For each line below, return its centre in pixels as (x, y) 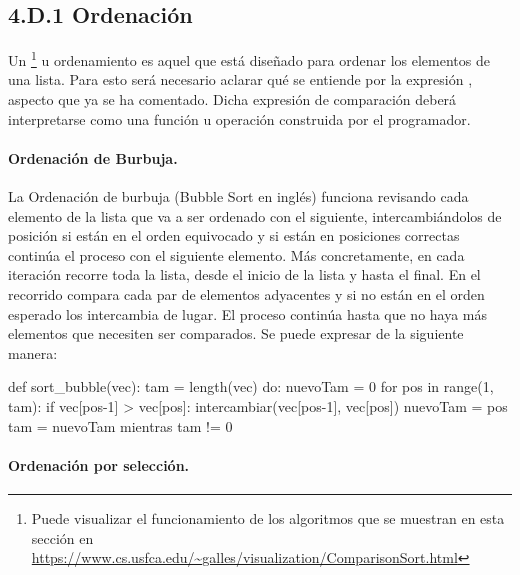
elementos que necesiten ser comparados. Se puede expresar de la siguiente (236, 333)
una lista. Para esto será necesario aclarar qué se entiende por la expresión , (240, 79)
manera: (33, 352)
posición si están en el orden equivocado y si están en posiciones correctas (234, 235)
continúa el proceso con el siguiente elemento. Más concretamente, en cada (236, 254)
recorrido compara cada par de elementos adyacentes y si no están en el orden (246, 294)
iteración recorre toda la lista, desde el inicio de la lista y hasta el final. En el (244, 274)
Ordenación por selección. (99, 464)
